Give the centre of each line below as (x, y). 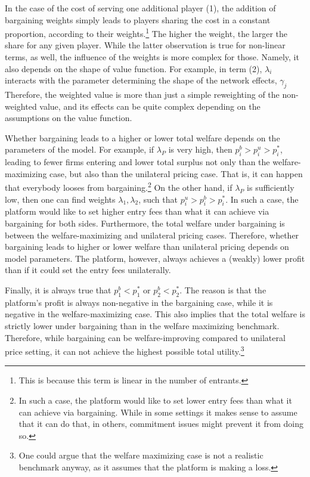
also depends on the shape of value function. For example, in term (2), (134, 68)
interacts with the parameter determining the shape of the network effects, (141, 80)
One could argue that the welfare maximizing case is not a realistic (141, 455)
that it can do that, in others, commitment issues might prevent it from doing (161, 424)
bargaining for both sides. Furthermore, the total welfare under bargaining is (145, 223)
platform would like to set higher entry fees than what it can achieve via (137, 211)
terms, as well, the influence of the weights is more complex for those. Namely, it (152, 57)
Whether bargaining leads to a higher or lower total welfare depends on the (142, 137)
